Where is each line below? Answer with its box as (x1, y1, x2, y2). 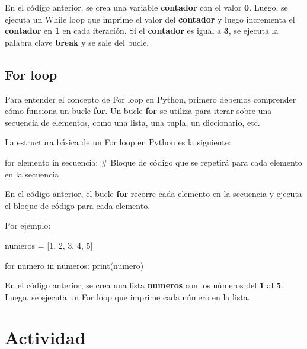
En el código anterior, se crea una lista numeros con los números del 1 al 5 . (5, 279, 283, 291)
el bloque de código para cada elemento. (5, 199, 151, 211)
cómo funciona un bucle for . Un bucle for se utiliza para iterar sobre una (5, 104, 272, 117)
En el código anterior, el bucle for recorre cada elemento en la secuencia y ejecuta (5, 188, 302, 200)
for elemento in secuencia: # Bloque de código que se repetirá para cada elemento (5, 156, 302, 168)
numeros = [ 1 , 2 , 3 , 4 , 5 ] (5, 239, 93, 251)
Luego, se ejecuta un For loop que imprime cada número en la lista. (5, 290, 250, 303)
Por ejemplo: (5, 219, 51, 231)
